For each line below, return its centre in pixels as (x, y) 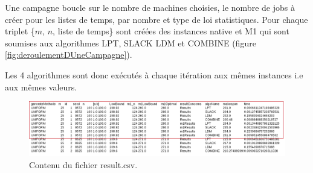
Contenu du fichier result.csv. (83, 164)
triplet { (20, 31)
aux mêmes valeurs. (41, 86)
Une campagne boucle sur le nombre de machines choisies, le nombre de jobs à (150, 7)
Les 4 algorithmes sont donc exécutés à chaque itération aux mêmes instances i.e (154, 74)
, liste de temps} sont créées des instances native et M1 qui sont (171, 31)
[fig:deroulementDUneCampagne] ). (69, 55)
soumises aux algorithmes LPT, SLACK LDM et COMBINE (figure (131, 42)
